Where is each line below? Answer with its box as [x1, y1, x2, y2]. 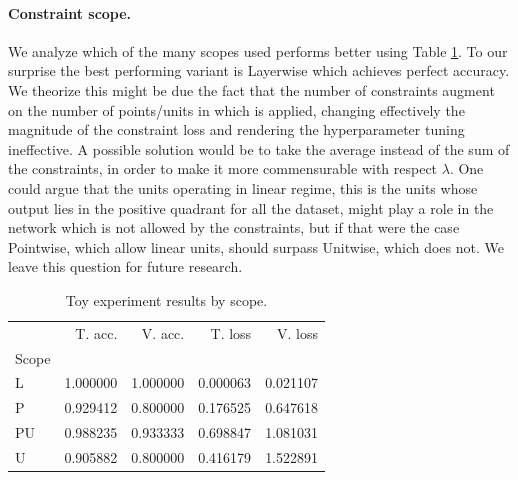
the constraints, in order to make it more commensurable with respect [8, 158, 438, 179]
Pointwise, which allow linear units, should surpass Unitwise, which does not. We [8, 236, 504, 257]
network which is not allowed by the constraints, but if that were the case [8, 217, 460, 238]
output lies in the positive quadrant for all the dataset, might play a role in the [8, 197, 494, 218]
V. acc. [141, 322, 185, 343]
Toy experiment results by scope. [65, 289, 268, 310]
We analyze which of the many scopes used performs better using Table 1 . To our [8, 40, 508, 61]
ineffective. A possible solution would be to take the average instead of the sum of [8, 138, 510, 159]
